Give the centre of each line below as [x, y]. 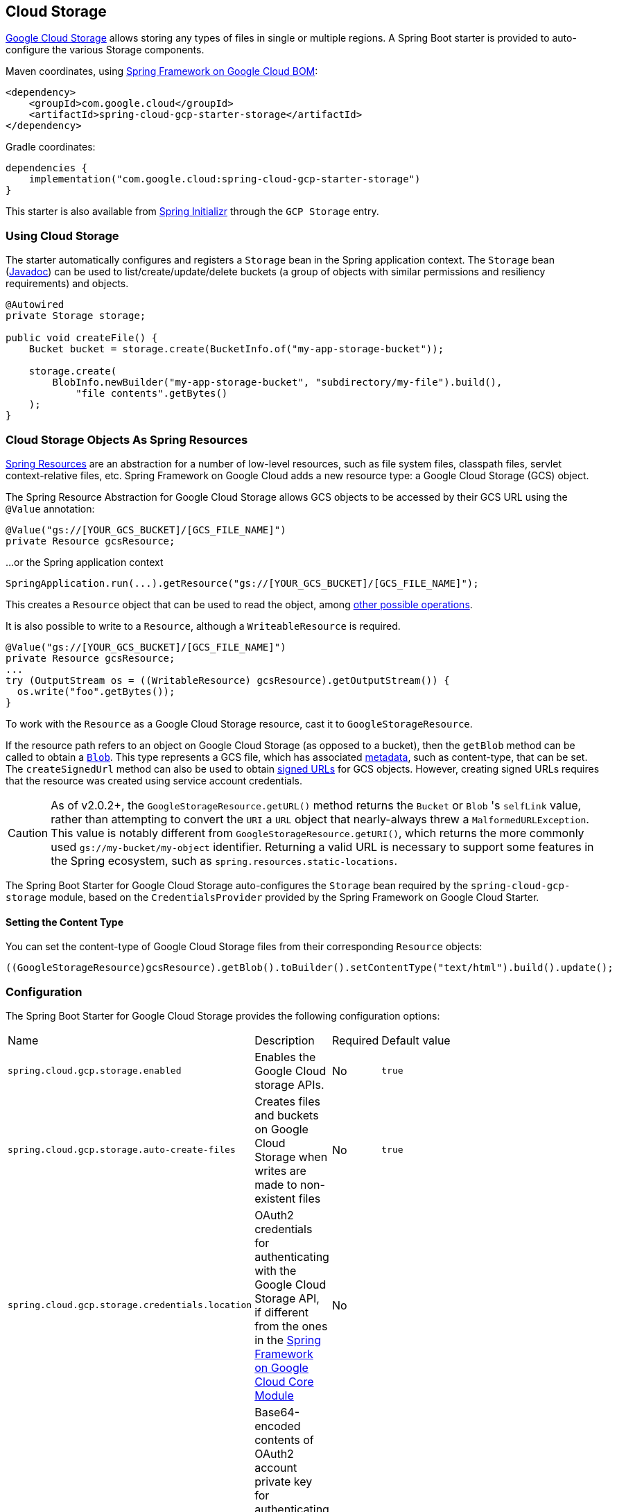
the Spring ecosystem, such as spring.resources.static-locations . [224, 860]
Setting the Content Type [65, 922]
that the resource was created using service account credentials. [154, 780]
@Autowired [35, 305]
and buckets [287, 1115]
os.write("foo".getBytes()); [96, 691]
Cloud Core [284, 1381]
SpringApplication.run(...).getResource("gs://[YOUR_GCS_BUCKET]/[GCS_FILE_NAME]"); [242, 583]
